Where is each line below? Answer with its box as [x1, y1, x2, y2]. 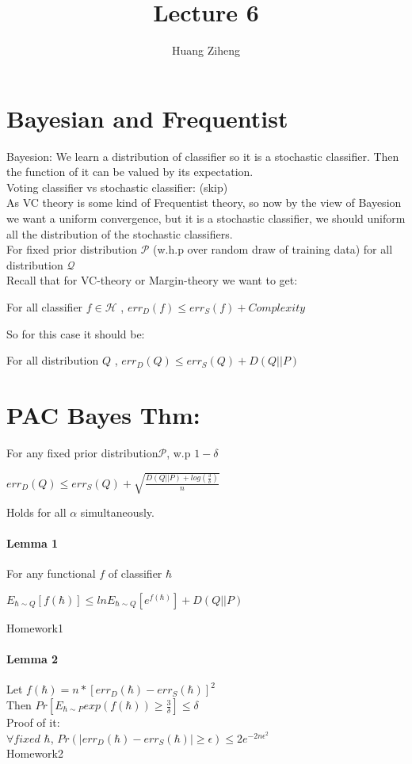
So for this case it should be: [6, 325, 145, 342]
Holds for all [6, 504, 67, 521]
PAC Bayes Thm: [6, 398, 200, 430]
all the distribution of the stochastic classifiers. [6, 225, 233, 242]
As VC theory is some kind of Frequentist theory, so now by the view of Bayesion [6, 194, 402, 211]
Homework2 [6, 745, 63, 762]
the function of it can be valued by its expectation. [6, 163, 254, 180]
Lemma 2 [6, 651, 59, 667]
